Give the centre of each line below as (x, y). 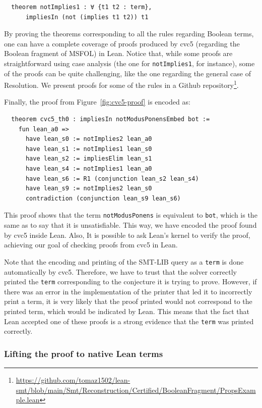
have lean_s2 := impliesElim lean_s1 (89, 159)
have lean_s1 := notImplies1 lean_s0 (89, 149)
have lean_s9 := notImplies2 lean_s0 (89, 189)
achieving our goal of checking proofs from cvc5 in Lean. (91, 245)
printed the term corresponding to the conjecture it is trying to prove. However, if (130, 282)
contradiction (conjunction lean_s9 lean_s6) (103, 198)
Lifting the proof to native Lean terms (84, 353)
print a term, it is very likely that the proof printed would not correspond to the (128, 301)
